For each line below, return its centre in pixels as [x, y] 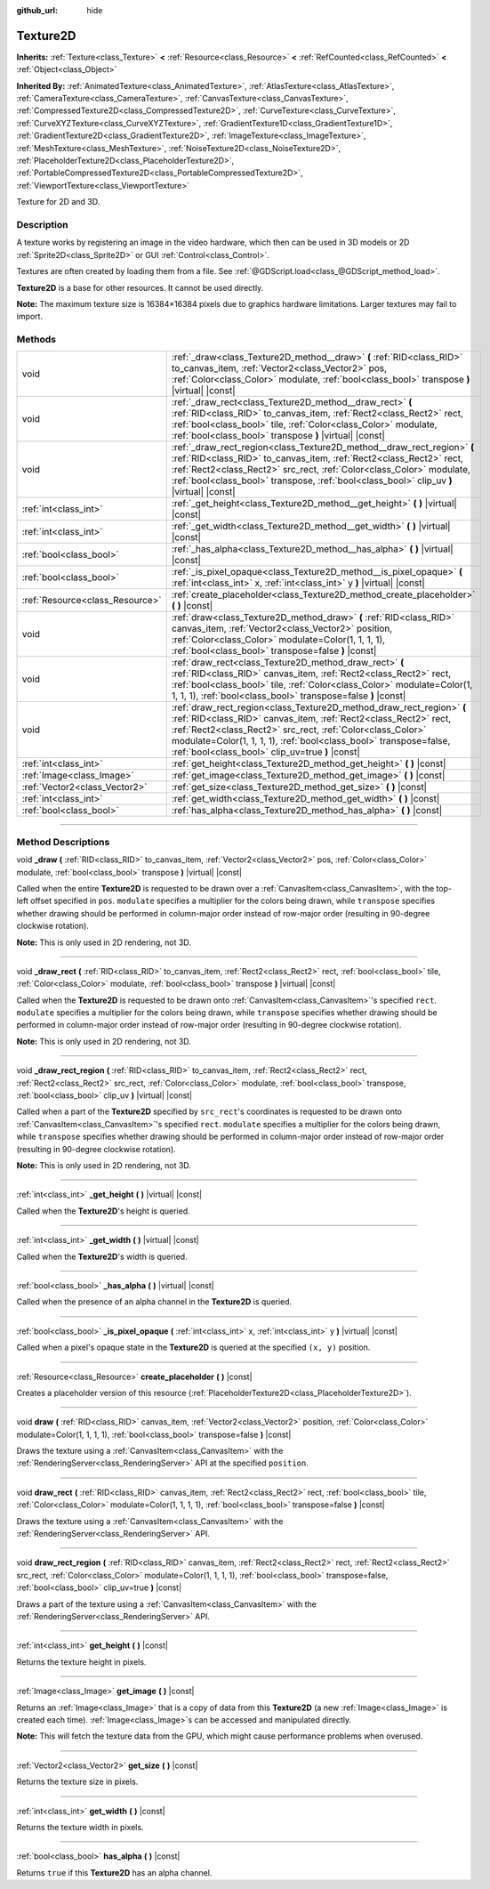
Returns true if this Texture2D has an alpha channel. [114, 1872]
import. [30, 317]
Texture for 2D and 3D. [58, 202]
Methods [36, 340]
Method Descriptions [63, 842]
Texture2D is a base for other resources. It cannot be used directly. [140, 287]
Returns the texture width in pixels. [80, 1827]
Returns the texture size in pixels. [77, 1782]
